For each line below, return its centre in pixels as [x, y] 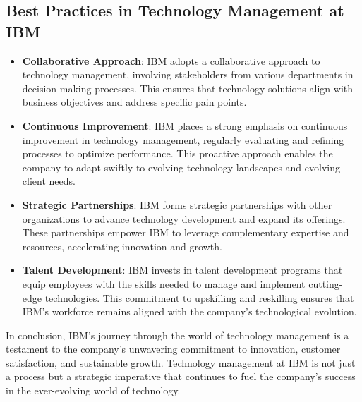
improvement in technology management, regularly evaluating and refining [183, 139]
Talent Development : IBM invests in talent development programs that [182, 270]
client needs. [49, 181]
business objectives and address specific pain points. [134, 102]
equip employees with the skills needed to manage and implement [164, 283]
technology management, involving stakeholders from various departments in [188, 74]
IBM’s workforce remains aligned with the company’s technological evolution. [189, 311]
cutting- [326, 283]
